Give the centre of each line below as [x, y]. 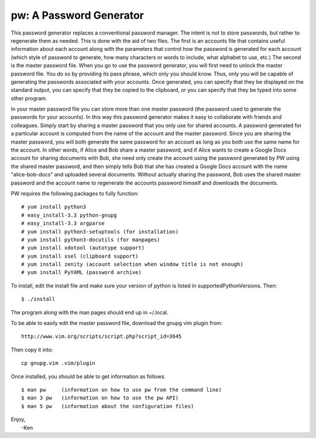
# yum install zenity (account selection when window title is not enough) [132, 264]
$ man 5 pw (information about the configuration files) [108, 406]
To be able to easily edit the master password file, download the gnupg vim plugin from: [117, 323]
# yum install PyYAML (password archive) [81, 273]
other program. [29, 98]
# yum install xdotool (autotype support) [83, 248]
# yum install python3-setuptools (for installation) [100, 232]
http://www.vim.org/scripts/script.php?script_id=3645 [102, 336]
